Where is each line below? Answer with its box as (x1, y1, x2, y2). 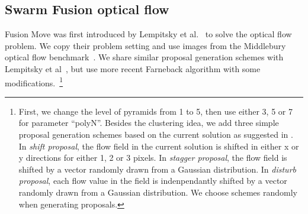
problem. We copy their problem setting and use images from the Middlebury (5, 39, 286, 51)
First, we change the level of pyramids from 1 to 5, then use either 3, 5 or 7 (18, 105, 293, 117)
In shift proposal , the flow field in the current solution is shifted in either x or (18, 140, 299, 152)
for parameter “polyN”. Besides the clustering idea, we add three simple (18, 116, 279, 129)
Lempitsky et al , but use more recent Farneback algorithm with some (5, 62, 261, 74)
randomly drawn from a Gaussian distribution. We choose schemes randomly (18, 186, 297, 198)
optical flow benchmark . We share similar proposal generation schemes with (5, 51, 284, 63)
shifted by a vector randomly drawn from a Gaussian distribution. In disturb (18, 163, 296, 175)
